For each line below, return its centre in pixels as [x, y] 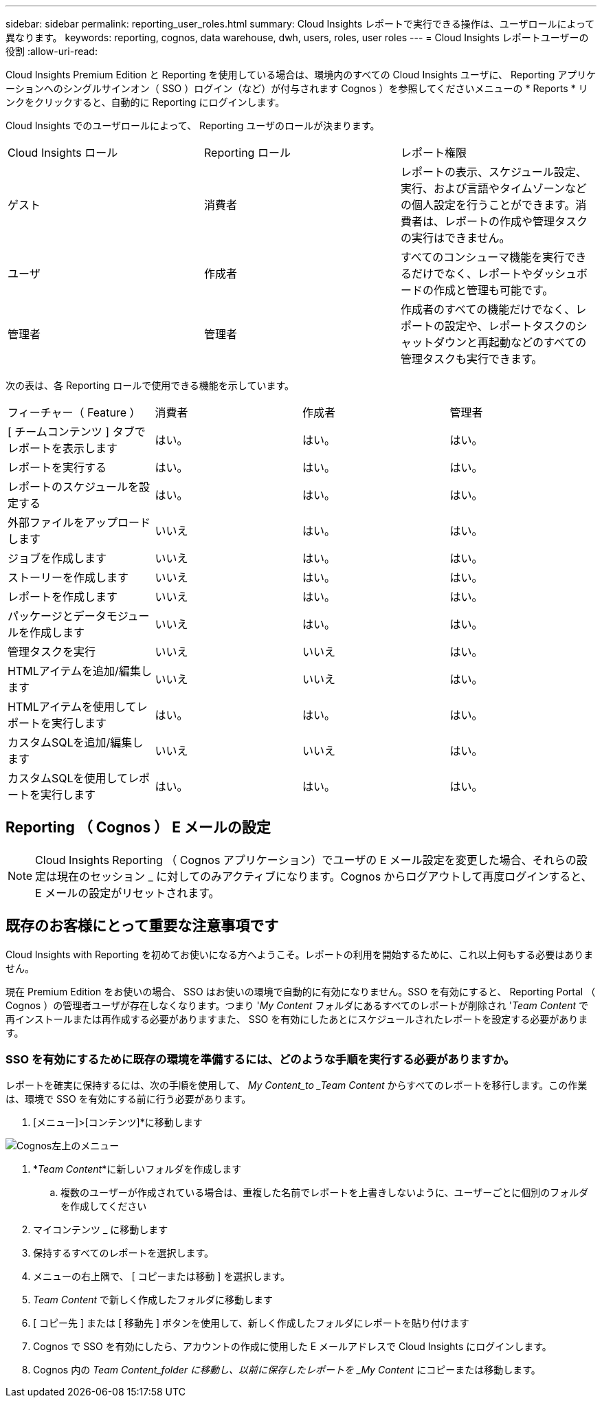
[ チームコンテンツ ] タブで [77, 432]
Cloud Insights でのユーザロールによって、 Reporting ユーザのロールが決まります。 [193, 125]
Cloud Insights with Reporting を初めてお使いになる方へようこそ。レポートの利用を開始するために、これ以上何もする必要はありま [300, 954]
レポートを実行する [57, 467]
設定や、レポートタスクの [510, 326]
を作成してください [104, 1206]
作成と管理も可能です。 [493, 290]
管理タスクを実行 [52, 652]
